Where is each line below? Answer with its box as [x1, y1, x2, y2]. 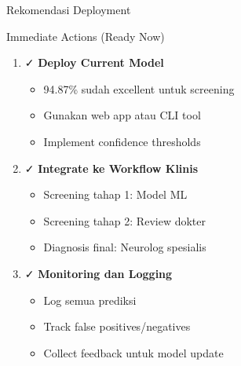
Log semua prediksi [43, 291, 137, 308]
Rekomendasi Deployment [6, 2, 131, 17]
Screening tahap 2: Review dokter [43, 212, 206, 229]
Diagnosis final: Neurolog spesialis [43, 239, 206, 255]
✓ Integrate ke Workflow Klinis [24, 159, 199, 176]
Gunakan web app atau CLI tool [43, 107, 201, 123]
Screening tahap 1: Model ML [43, 186, 188, 203]
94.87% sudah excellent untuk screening [43, 80, 235, 97]
